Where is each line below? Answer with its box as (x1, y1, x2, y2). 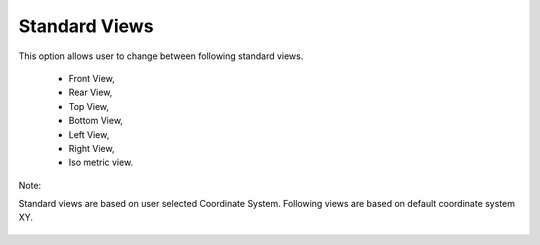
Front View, (68, 72, 115, 84)
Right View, (68, 142, 115, 154)
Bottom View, (68, 115, 124, 127)
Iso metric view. (68, 156, 134, 169)
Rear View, (68, 86, 113, 99)
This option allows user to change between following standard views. (18, 50, 304, 62)
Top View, (68, 100, 110, 112)
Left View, (68, 128, 110, 140)
